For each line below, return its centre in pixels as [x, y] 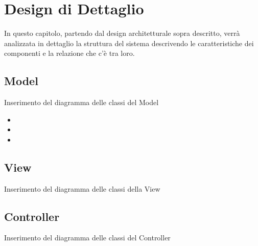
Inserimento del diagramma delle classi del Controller [87, 238]
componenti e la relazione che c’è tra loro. [69, 53]
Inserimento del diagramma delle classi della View [82, 188]
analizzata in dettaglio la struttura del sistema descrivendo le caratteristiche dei [129, 43]
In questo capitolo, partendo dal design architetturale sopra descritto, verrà [122, 33]
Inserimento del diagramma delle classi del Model [81, 102]
